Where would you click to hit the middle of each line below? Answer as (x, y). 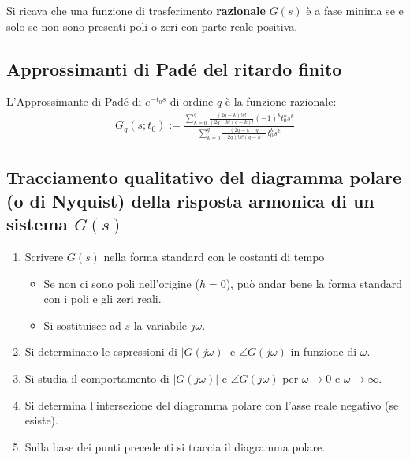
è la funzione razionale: (281, 101)
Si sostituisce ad (82, 325)
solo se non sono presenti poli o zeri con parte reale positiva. (152, 26)
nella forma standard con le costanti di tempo (214, 256)
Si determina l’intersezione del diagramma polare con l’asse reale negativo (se (212, 404)
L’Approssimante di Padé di (74, 101)
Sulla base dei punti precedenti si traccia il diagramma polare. (175, 446)
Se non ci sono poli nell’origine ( (121, 283)
